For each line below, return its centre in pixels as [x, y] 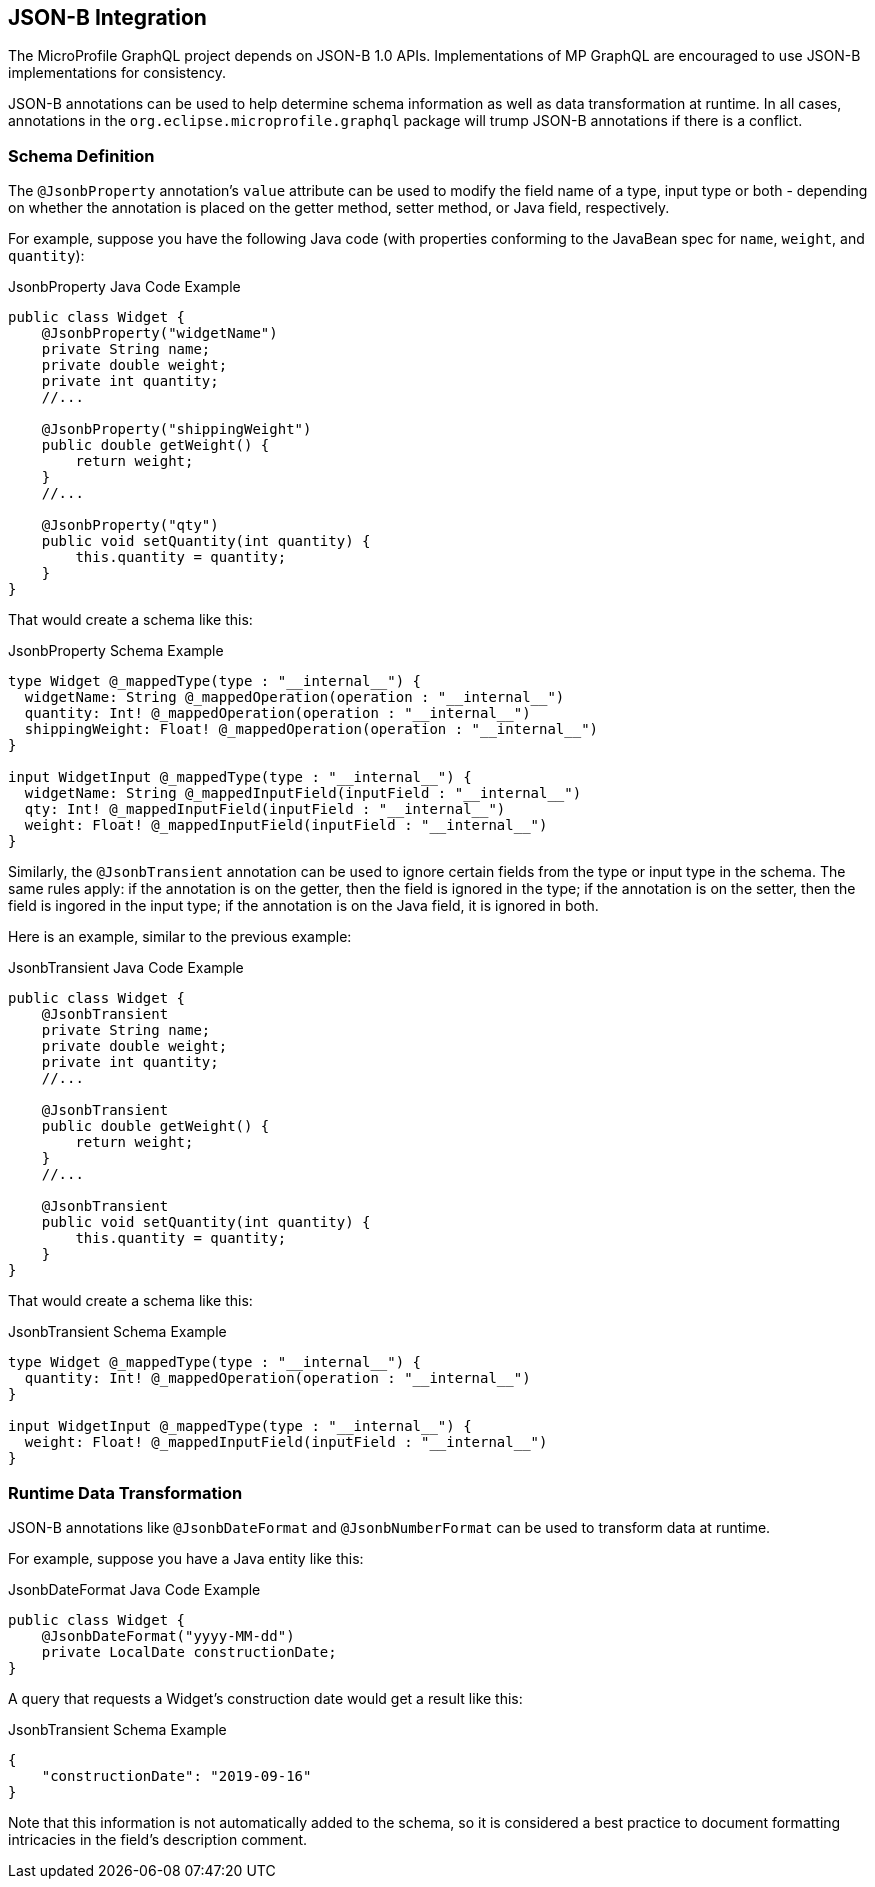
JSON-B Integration [107, 17]
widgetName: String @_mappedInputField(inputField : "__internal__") [303, 793]
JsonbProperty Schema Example [116, 651]
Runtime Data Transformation [125, 1492]
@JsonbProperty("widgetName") [159, 333]
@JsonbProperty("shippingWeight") [176, 429]
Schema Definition [81, 155]
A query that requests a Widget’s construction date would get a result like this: [265, 1698]
